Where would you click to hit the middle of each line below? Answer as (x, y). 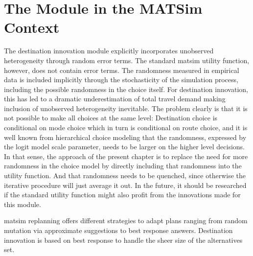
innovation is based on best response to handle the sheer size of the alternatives (123, 240)
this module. (23, 204)
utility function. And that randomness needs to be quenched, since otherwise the (125, 175)
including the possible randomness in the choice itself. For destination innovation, (126, 89)
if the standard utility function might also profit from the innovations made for (122, 195)
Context (32, 27)
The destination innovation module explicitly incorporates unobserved (109, 51)
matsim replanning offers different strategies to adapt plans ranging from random (126, 221)
